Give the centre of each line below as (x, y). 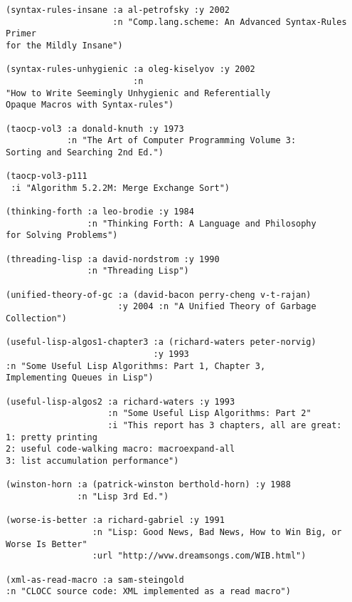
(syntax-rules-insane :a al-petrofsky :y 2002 (118, 10)
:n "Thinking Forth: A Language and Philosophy (202, 223)
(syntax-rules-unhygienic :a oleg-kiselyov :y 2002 (130, 69)
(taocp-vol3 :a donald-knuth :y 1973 (95, 129)
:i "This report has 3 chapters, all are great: (225, 425)
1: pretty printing (52, 437)
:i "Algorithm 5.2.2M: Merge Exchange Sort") (120, 188)
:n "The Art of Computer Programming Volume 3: (181, 141)
